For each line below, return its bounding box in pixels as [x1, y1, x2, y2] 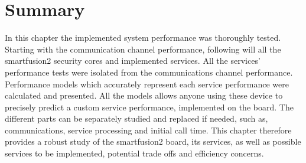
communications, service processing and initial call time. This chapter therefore [5, 123, 292, 136]
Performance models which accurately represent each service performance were [5, 77, 289, 90]
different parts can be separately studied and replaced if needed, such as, [5, 112, 268, 125]
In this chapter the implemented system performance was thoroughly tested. [5, 31, 281, 44]
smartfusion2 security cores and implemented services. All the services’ [5, 54, 261, 67]
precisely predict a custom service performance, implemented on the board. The [5, 100, 294, 113]
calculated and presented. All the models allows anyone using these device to [5, 89, 283, 102]
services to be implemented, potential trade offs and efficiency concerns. [5, 147, 264, 159]
